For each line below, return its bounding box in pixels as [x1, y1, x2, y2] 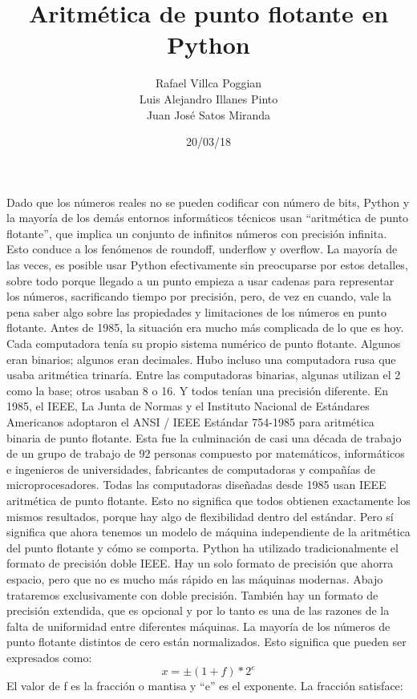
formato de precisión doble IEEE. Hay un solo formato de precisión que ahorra [6, 555, 394, 572]
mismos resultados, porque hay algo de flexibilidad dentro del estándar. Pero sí [6, 507, 394, 524]
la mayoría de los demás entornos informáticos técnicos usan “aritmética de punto [6, 209, 409, 226]
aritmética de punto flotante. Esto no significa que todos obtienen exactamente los [6, 491, 411, 508]
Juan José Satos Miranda [146, 106, 271, 123]
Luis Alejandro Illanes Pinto [139, 90, 278, 107]
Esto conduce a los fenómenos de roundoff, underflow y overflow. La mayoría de [6, 240, 398, 257]
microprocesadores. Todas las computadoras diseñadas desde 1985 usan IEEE [6, 476, 387, 493]
